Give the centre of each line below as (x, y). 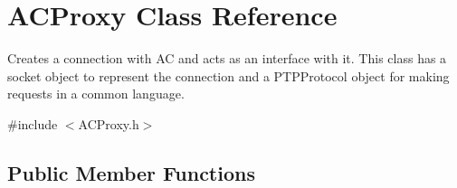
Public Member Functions (131, 172)
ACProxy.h (109, 123)
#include (33, 123)
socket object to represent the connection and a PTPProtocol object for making (228, 75)
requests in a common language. (96, 94)
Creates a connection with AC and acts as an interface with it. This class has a (227, 58)
